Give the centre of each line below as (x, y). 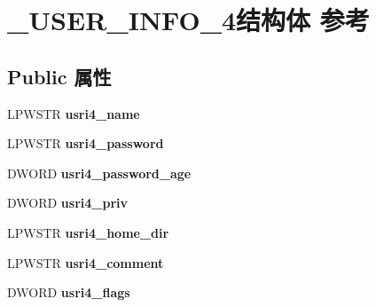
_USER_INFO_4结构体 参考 (188, 20)
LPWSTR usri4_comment (86, 262)
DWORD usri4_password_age (99, 173)
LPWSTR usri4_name (74, 113)
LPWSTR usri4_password (86, 143)
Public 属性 (59, 76)
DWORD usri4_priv (68, 203)
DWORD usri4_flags (69, 292)
